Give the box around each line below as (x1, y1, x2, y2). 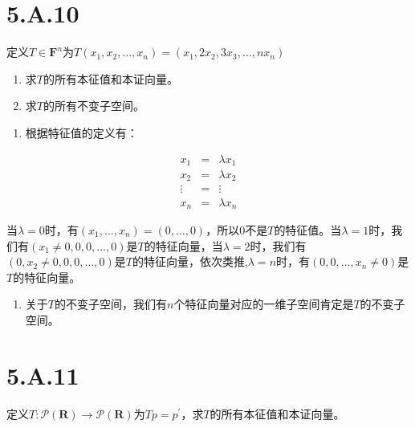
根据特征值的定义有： (25, 124, 138, 141)
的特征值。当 (274, 221, 342, 238)
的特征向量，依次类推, (132, 253, 248, 270)
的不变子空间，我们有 (54, 296, 167, 312)
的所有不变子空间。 (43, 97, 144, 114)
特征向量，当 (155, 237, 223, 254)
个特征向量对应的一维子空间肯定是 (173, 296, 354, 312)
